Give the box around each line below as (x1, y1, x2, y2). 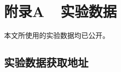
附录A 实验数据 (4, 1, 117, 21)
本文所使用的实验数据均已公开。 (4, 30, 109, 40)
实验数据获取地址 (4, 54, 88, 70)
